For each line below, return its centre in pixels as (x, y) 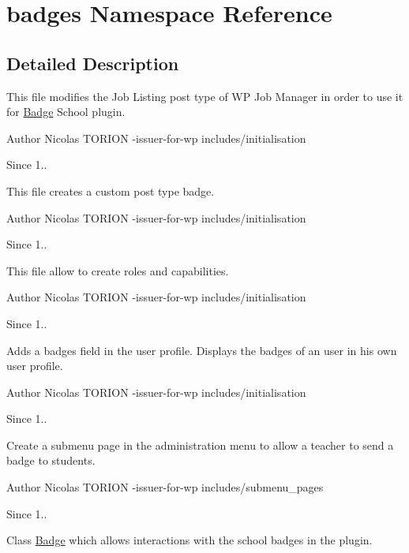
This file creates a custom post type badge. (111, 191)
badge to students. (51, 460)
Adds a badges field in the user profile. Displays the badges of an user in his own (202, 350)
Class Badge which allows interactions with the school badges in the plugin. (189, 540)
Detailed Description (93, 63)
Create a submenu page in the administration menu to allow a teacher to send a (200, 445)
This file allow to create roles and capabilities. (118, 270)
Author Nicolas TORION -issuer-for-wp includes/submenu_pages (165, 487)
